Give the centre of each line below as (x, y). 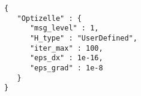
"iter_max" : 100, (66, 48)
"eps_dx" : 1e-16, (66, 58)
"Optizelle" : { (49, 18)
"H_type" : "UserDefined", (83, 38)
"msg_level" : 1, (64, 28)
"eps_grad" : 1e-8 (66, 68)
